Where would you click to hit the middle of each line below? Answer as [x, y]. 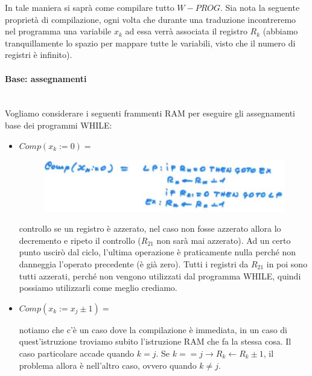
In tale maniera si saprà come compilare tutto [90, 7]
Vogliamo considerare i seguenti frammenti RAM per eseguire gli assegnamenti [150, 113]
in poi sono [287, 263]
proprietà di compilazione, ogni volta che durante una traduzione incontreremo [151, 19]
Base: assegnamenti [46, 78]
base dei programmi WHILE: [59, 125]
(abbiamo [280, 31]
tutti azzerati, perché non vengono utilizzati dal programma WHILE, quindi [160, 276]
